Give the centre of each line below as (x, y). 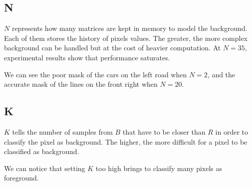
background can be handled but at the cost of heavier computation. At (113, 48)
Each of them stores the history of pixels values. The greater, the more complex (126, 38)
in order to (232, 131)
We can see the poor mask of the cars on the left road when (96, 74)
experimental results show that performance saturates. (87, 57)
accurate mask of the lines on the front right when (81, 84)
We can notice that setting (45, 168)
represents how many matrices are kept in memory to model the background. (129, 28)
